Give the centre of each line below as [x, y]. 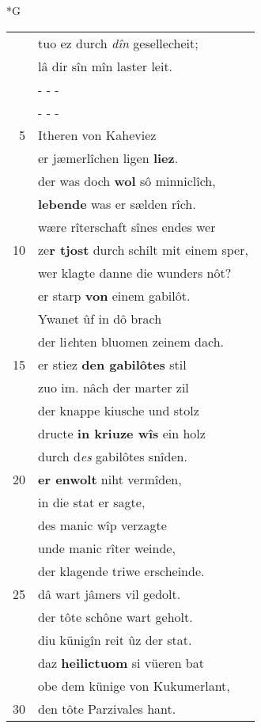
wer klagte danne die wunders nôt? [135, 272]
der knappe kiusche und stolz [119, 410]
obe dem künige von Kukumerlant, [134, 685]
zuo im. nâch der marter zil [113, 387]
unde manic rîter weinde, [107, 548]
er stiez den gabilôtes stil [112, 364]
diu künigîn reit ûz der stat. [115, 639]
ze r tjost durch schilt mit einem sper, [143, 249]
